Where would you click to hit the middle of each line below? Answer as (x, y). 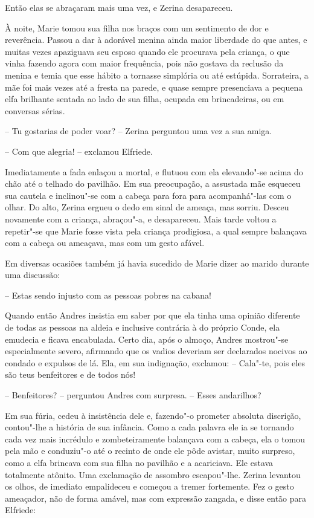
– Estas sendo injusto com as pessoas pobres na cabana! (108, 295)
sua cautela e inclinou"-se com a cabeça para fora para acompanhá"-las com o (148, 195)
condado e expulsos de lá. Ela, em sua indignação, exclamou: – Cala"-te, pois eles (155, 362)
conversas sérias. (35, 110)
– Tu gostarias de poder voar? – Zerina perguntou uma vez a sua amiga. (139, 131)
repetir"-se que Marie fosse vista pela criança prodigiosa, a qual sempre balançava (156, 231)
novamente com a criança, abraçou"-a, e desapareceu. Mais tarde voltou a (141, 219)
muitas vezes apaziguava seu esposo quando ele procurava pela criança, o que (147, 51)
